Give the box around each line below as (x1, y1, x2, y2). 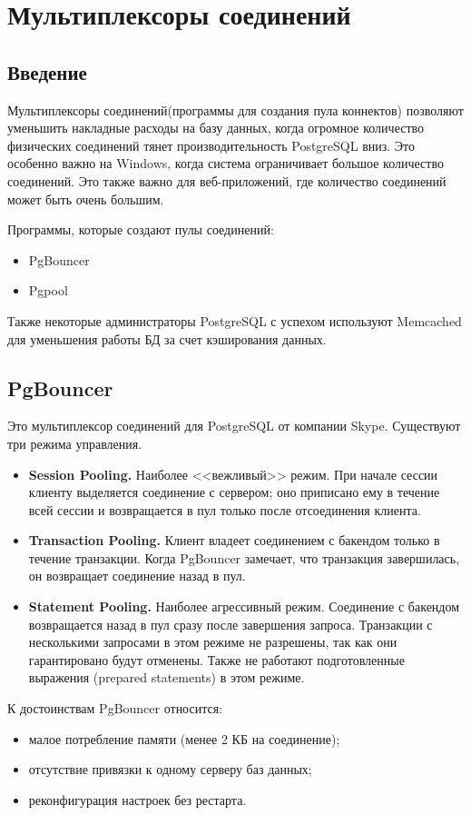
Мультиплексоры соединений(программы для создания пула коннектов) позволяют (7, 100, 464, 119)
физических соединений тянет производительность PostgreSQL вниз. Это (7, 135, 416, 154)
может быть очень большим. (7, 189, 164, 208)
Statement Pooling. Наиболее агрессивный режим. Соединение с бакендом (28, 597, 460, 616)
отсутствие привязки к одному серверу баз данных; (28, 760, 312, 779)
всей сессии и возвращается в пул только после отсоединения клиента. (28, 500, 421, 519)
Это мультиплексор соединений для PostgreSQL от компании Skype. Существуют (7, 416, 461, 435)
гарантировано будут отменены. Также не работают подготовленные (28, 650, 405, 669)
